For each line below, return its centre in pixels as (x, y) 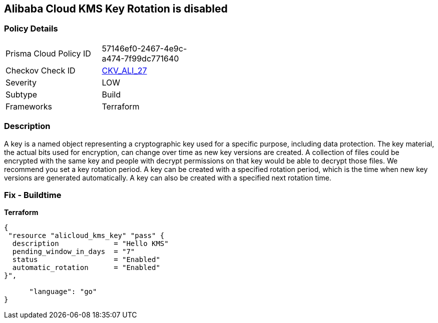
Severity (21, 82)
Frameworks (29, 106)
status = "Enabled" (86, 260)
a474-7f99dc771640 (140, 58)
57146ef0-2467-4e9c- (144, 48)
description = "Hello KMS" (90, 244)
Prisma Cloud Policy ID (48, 53)
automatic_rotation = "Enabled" (86, 268)
